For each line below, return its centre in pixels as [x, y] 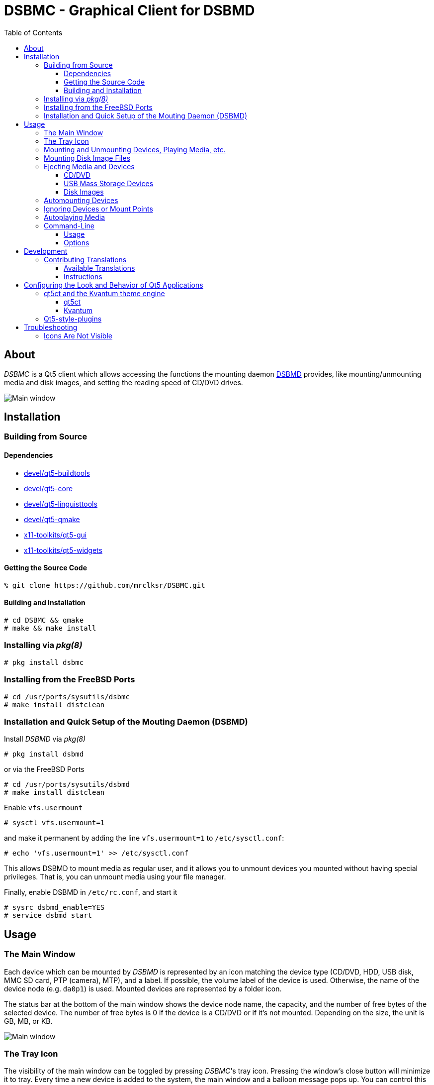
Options [77, 242]
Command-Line [69, 225]
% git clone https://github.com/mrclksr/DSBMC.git [105, 585]
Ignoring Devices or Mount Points [98, 209]
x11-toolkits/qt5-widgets [63, 550]
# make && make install [50, 628]
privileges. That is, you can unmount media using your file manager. [115, 877]
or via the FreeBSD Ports [44, 769]
